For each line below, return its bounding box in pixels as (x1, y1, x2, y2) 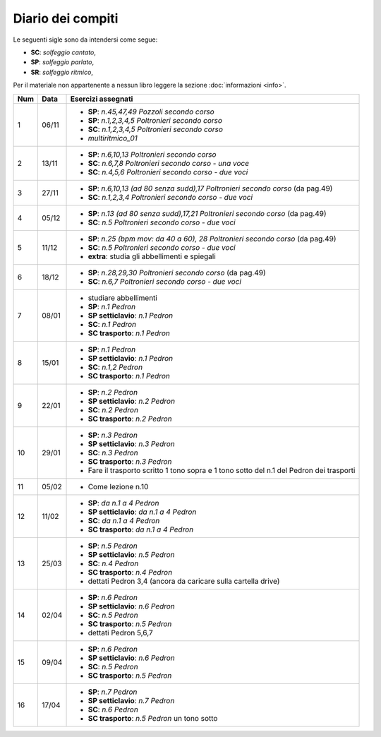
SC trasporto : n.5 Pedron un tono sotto (87, 713, 218, 723)
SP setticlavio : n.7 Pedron (87, 695, 175, 705)
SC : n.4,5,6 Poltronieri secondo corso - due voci (87, 167, 248, 176)
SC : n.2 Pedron (87, 405, 139, 414)
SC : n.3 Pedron (87, 448, 139, 457)
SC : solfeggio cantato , (30, 48, 97, 56)
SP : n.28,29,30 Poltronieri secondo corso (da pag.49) (87, 268, 266, 277)
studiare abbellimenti (87, 293, 158, 303)
